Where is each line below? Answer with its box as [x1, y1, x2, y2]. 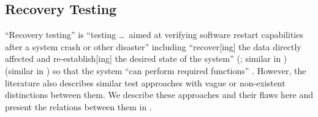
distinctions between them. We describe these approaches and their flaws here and [5, 88, 314, 101]
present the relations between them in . [5, 100, 152, 113]
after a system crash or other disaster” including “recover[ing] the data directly [5, 40, 301, 53]
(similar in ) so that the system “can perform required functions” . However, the [5, 64, 306, 77]
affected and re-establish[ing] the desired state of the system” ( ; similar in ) [5, 52, 287, 65]
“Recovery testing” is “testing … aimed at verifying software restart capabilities [5, 28, 303, 41]
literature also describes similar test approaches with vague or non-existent [5, 76, 286, 89]
